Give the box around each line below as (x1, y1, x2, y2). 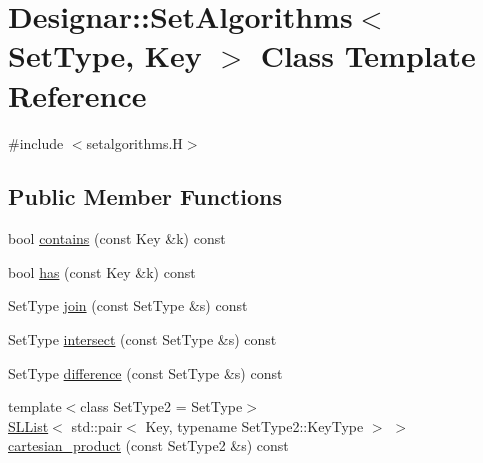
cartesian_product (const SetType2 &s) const (8, 435, 289, 456)
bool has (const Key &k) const (8, 261, 196, 282)
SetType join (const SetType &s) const (8, 295, 248, 316)
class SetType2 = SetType (80, 396, 243, 417)
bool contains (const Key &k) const (8, 228, 226, 249)
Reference (8, 74, 147, 115)
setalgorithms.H (86, 132, 183, 153)
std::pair (71, 415, 123, 436)
